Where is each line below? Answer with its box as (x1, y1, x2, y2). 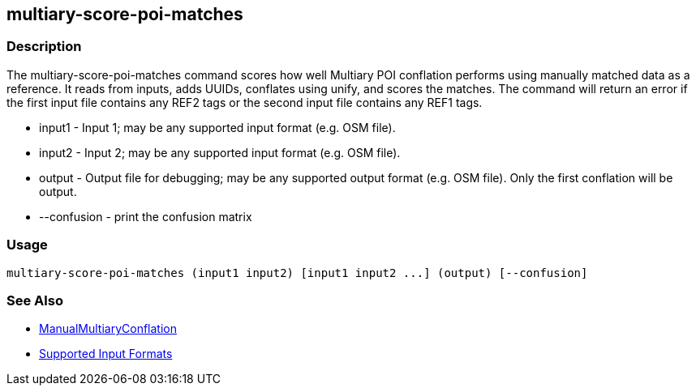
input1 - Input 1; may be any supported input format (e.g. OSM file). (39, 120, 396, 134)
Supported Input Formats (39, 347, 173, 361)
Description (6, 38, 82, 55)
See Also (6, 292, 63, 309)
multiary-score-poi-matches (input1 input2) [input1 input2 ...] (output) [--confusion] (6, 266, 588, 279)
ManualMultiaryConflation (39, 322, 177, 336)
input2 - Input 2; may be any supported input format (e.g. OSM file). (39, 145, 401, 160)
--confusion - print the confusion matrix (39, 209, 252, 224)
